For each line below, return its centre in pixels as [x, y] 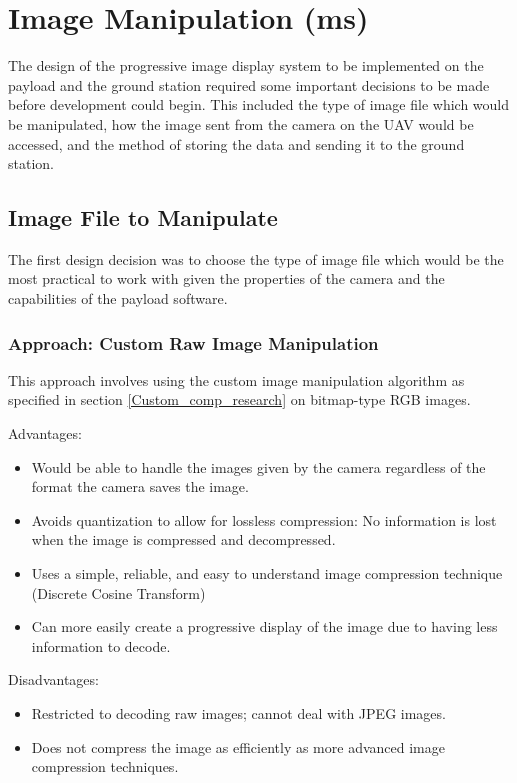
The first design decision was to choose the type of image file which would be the [256, 258]
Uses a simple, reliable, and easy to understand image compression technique [267, 573]
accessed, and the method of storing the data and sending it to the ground [236, 143]
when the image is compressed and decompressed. [183, 539]
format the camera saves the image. [140, 486]
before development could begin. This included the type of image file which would [259, 104]
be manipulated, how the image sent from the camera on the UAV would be [241, 123]
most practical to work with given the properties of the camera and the [226, 278]
